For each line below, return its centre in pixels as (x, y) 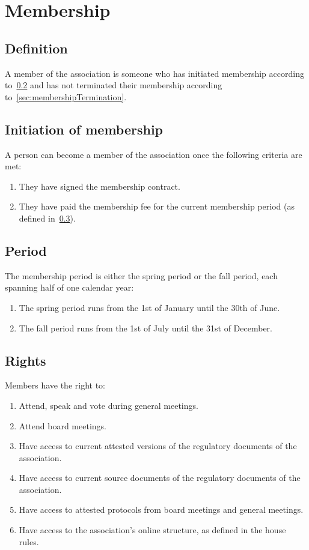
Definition (36, 48)
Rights (26, 360)
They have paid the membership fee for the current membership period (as (157, 206)
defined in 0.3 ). (47, 218)
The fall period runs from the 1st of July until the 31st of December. (145, 328)
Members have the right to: (55, 385)
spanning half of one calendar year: (69, 287)
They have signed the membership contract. (99, 186)
